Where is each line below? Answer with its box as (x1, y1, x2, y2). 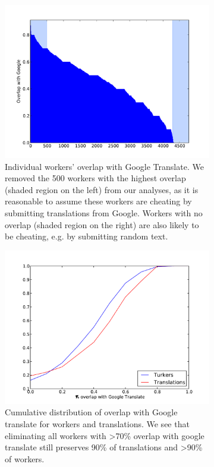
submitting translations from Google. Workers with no (5, 206, 203, 219)
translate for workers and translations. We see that (5, 417, 190, 430)
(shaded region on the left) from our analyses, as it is (5, 183, 199, 195)
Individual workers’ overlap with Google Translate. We (5, 160, 204, 172)
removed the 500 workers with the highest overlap (5, 172, 186, 184)
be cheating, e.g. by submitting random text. (5, 230, 168, 242)
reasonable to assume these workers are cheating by (5, 195, 192, 207)
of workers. (5, 452, 45, 465)
